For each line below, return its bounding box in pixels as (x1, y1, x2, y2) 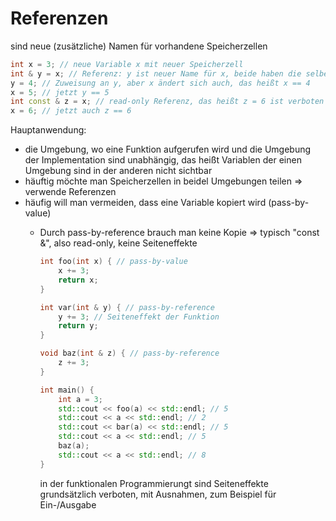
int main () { (39, 385, 95, 395)
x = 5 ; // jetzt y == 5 (10, 87, 110, 97)
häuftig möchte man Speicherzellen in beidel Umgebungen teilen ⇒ (24, 175, 303, 187)
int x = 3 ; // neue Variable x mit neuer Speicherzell (10, 59, 244, 69)
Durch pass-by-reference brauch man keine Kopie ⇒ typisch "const (39, 227, 320, 239)
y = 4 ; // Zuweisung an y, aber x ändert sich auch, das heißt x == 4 (10, 78, 311, 88)
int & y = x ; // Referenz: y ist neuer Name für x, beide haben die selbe (10, 68, 329, 79)
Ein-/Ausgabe (39, 498, 97, 511)
